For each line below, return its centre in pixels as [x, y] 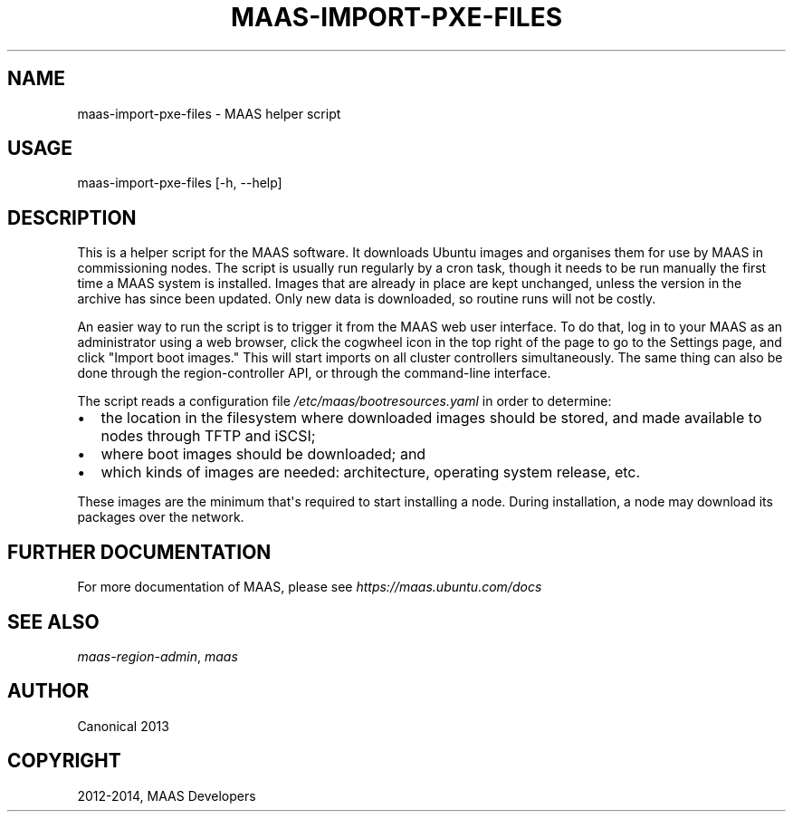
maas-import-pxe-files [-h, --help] [180, 183]
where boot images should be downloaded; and [263, 454]
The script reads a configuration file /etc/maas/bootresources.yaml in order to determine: [344, 401]
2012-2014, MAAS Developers [167, 795]
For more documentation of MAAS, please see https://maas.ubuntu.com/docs [310, 587]
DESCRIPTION [72, 217]
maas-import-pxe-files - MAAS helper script [209, 113]
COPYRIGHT [64, 761]
